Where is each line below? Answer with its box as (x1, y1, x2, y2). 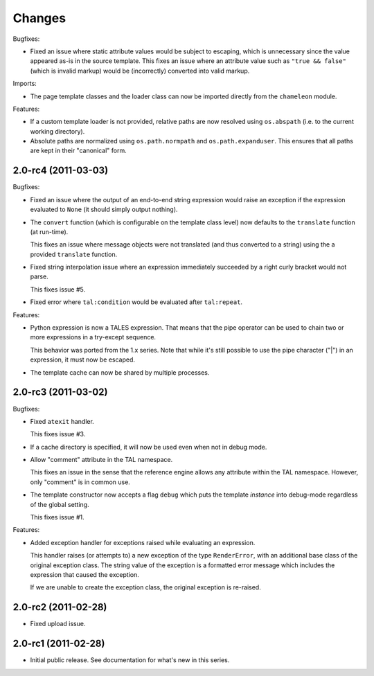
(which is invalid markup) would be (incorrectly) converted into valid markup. (30, 66, 250, 75)
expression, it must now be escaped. (30, 355, 135, 364)
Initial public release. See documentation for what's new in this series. (30, 656, 230, 664)
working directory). (30, 127, 85, 135)
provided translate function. (30, 250, 118, 258)
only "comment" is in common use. (30, 478, 131, 486)
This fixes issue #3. (30, 430, 86, 438)
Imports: (12, 80, 37, 88)
